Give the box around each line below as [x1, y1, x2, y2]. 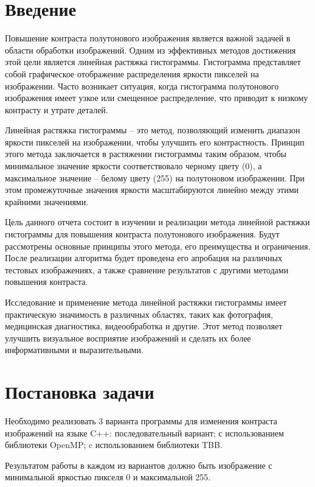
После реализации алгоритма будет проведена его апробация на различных [5, 251, 282, 264]
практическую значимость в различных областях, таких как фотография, [5, 307, 273, 320]
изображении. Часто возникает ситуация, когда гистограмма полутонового [5, 79, 279, 92]
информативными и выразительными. [5, 343, 144, 356]
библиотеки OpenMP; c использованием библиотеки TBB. [5, 438, 223, 451]
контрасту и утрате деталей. [5, 103, 108, 116]
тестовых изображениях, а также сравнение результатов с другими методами [5, 263, 289, 276]
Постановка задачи [5, 379, 154, 404]
